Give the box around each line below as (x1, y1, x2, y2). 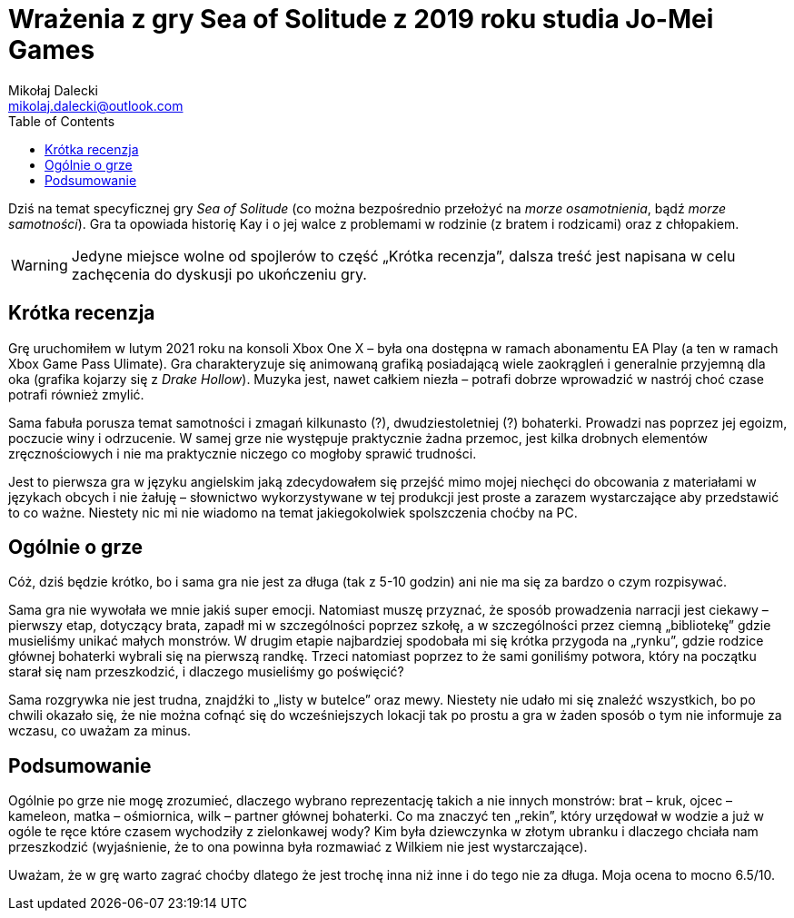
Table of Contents (8, 113, 115, 129)
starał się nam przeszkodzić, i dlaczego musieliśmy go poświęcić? (8, 664, 404, 680)
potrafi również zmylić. (8, 386, 144, 402)
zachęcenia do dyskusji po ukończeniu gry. (71, 264, 367, 283)
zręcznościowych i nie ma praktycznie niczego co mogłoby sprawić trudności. (8, 445, 477, 461)
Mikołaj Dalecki (8, 82, 98, 98)
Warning (11, 255, 68, 274)
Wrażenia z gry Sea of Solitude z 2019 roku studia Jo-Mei (8, 4, 714, 35)
